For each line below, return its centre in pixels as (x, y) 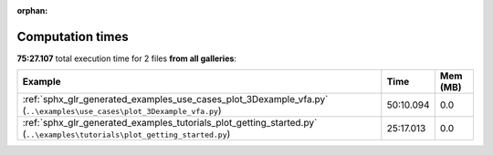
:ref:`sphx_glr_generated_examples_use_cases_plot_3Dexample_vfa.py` (175, 99)
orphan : (32, 10)
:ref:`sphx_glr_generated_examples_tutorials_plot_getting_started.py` (170, 123)
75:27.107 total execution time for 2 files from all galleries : (127, 58)
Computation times (73, 36)
